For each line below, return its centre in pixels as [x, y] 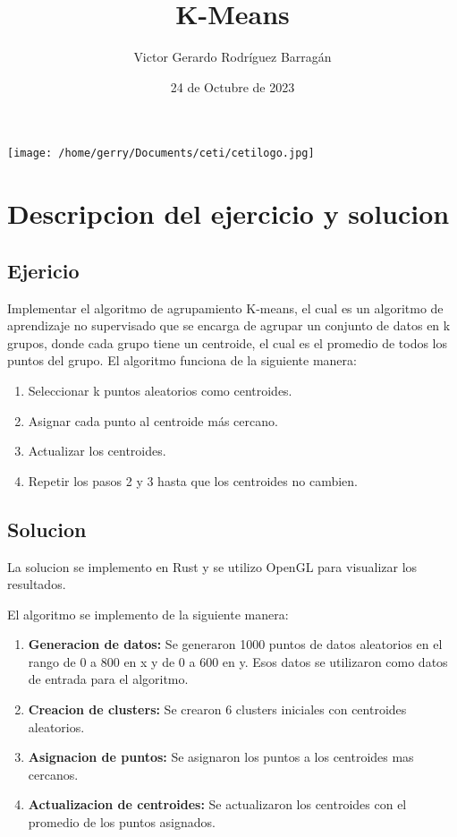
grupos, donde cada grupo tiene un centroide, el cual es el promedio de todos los [228, 342]
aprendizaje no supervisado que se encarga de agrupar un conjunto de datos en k [229, 325]
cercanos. [53, 774]
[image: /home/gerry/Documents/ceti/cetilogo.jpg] [161, 154]
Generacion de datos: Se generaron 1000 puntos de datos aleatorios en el [235, 644]
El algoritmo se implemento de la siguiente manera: [148, 614]
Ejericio [43, 270]
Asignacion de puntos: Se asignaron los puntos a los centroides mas [221, 757]
